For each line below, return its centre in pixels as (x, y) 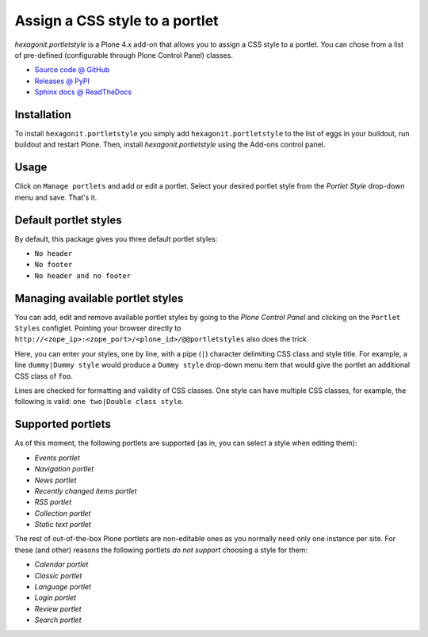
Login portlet (55, 597)
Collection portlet (63, 513)
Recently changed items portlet (86, 490)
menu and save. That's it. (56, 197)
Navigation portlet (64, 469)
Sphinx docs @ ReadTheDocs (83, 92)
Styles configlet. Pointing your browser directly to (98, 328)
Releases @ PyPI (62, 81)
